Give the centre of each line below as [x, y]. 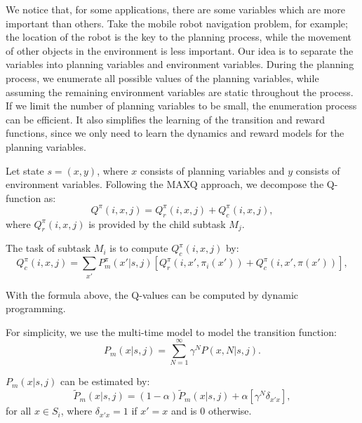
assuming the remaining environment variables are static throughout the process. [180, 92]
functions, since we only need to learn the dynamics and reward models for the [175, 133]
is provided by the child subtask [157, 223]
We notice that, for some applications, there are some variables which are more [175, 9]
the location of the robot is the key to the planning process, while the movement [179, 37]
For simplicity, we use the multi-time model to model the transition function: [171, 331]
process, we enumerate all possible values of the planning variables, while [162, 78]
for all [19, 411]
